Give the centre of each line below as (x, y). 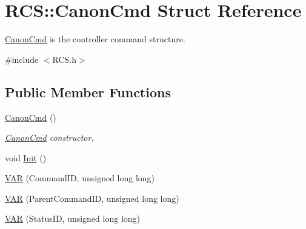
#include (22, 59)
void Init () (26, 157)
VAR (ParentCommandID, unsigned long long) (92, 198)
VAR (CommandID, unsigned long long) (80, 178)
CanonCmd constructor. (49, 137)
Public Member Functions (88, 92)
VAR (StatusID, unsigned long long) (73, 218)
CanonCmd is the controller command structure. (95, 39)
